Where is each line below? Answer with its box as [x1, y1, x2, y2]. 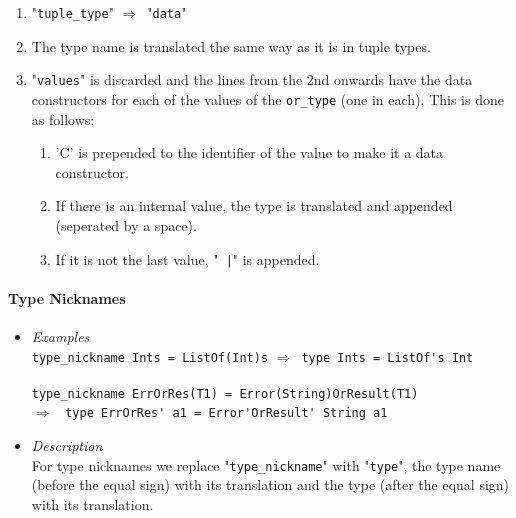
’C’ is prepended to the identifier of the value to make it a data [55, 142, 444, 163]
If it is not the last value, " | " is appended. [55, 248, 320, 269]
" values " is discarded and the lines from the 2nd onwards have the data [31, 69, 473, 90]
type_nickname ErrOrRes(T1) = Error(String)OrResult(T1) [31, 386, 419, 401]
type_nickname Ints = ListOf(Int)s [31, 350, 269, 365]
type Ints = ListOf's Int [301, 350, 474, 365]
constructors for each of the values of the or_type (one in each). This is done [31, 88, 504, 109]
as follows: [31, 108, 95, 129]
